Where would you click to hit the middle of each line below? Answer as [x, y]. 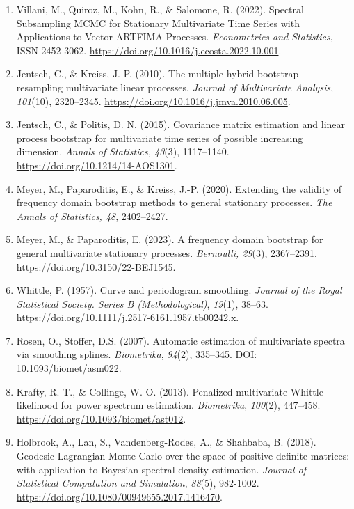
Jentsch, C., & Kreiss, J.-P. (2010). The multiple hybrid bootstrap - [161, 73]
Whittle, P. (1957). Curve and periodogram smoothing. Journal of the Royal [179, 290]
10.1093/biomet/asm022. [69, 368]
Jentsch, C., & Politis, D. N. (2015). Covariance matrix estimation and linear [181, 124]
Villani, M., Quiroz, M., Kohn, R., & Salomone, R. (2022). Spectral [160, 9]
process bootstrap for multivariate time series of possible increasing [160, 138]
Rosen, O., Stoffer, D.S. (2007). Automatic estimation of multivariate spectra [180, 340]
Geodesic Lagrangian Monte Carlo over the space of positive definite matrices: [183, 456]
